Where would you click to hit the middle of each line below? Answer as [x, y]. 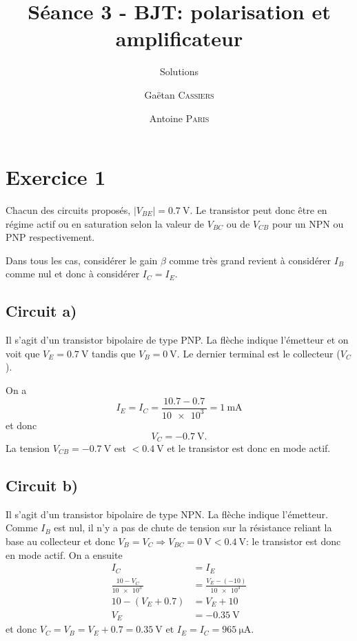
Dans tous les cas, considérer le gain [82, 260]
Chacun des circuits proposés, [68, 210]
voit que [23, 353]
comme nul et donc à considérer [73, 274]
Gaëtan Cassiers [179, 94]
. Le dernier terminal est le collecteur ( [258, 353]
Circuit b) [42, 485]
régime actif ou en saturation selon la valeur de [105, 223]
